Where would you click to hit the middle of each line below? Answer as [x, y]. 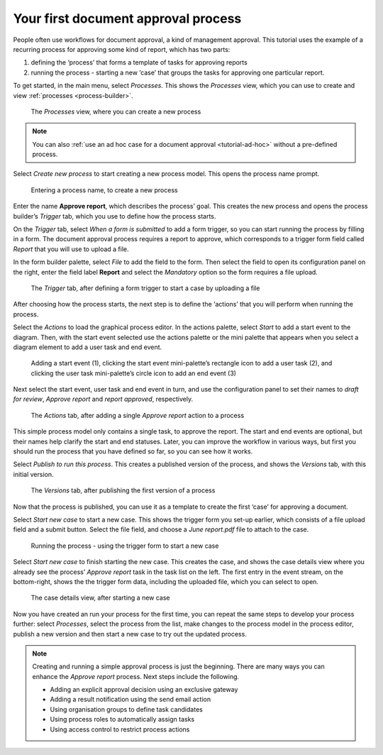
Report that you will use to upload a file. [71, 249]
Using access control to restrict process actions [120, 729]
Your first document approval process [127, 18]
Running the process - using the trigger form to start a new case [125, 546]
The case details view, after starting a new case [100, 598]
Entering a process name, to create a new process [104, 190]
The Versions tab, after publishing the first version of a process [123, 490]
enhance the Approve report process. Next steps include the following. [136, 676]
